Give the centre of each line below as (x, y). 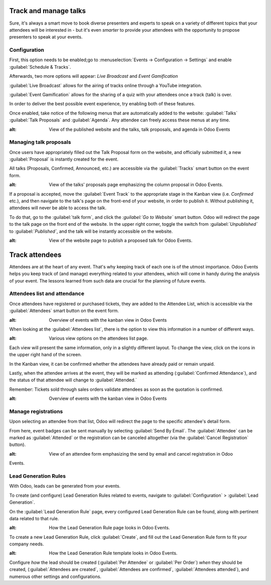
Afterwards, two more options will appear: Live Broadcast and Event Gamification (94, 76)
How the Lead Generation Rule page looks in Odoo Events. (109, 528)
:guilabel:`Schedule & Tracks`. (40, 67)
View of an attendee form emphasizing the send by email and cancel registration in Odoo (141, 454)
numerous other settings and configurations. (55, 576)
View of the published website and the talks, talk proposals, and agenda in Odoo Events (140, 129)
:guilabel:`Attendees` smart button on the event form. (64, 311)
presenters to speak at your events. (46, 37)
